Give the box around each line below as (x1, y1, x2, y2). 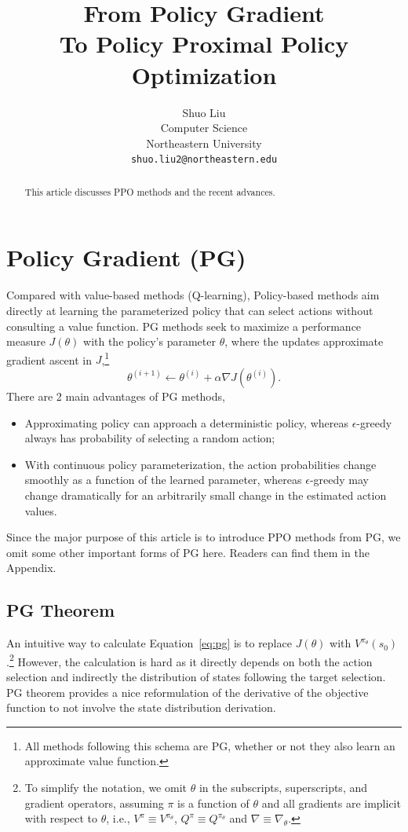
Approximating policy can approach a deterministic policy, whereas (24, 414, 348, 431)
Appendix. (6, 559, 56, 576)
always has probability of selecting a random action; (24, 430, 275, 446)
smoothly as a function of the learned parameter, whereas (24, 471, 302, 488)
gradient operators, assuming (24, 794, 164, 811)
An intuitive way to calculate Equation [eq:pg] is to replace (6, 635, 292, 651)
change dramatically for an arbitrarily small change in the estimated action (24, 486, 387, 503)
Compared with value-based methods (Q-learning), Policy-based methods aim (6, 287, 380, 303)
